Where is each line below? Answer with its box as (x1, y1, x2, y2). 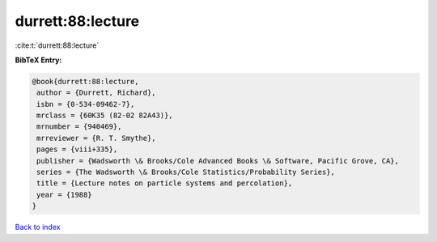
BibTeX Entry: (15, 55, 62, 65)
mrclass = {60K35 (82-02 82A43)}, (36, 111, 173, 121)
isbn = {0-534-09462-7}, (36, 100, 135, 108)
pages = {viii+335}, (36, 145, 118, 154)
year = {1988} (36, 190, 92, 199)
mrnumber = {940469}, (36, 122, 122, 131)
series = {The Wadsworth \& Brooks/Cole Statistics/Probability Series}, (36, 168, 336, 177)
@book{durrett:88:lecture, (32, 77, 139, 86)
